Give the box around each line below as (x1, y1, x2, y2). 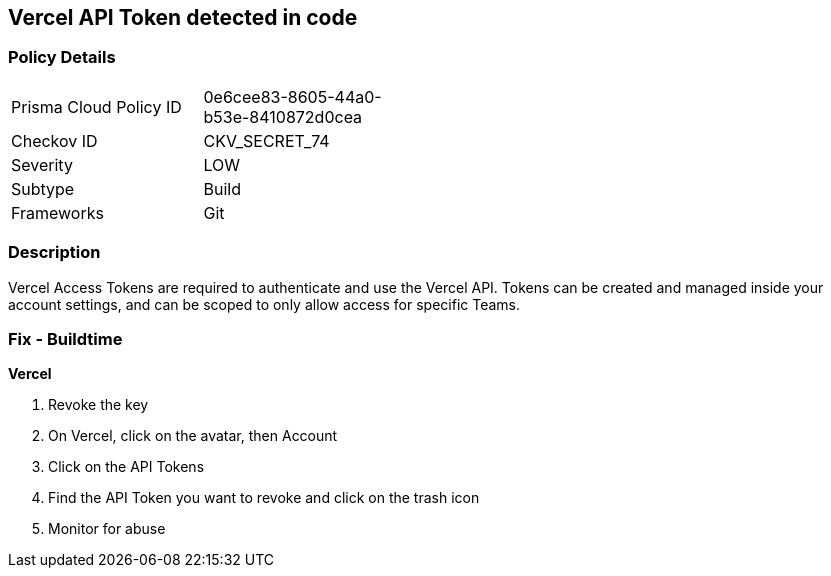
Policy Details (8, 47, 116, 68)
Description (8, 242, 101, 263)
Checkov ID (11, 130, 98, 151)
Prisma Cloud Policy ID (11, 96, 182, 117)
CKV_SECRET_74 (203, 130, 330, 151)
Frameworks (11, 202, 104, 223)
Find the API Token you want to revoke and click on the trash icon (48, 489, 480, 507)
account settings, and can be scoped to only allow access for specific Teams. (8, 295, 520, 313)
